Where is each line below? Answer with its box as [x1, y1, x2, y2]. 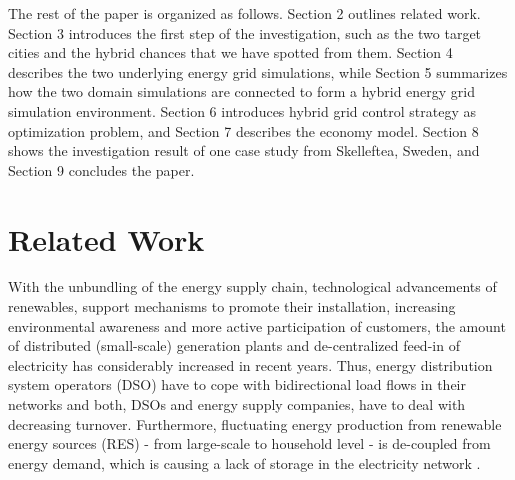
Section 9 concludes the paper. [8, 159, 195, 180]
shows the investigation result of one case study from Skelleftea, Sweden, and [8, 140, 480, 161]
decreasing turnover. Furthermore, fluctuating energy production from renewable [8, 413, 502, 434]
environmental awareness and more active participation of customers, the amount [8, 315, 506, 336]
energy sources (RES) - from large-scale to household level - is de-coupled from [8, 433, 491, 454]
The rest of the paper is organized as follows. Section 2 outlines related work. [8, 3, 481, 23]
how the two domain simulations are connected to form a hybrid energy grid [8, 81, 476, 102]
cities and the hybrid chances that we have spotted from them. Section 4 [8, 42, 453, 63]
